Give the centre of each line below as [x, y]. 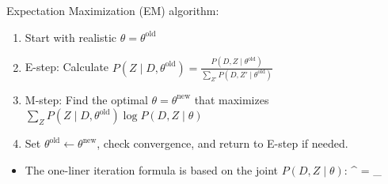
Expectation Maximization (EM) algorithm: [113, 10]
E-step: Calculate [67, 67]
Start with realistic [71, 37]
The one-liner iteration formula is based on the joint [151, 170]
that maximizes [232, 99]
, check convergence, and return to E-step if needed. [223, 143]
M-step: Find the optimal [86, 99]
